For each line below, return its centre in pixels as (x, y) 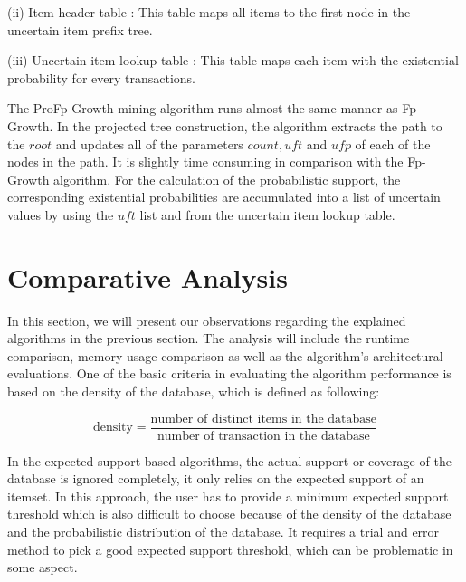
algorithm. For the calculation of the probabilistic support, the (227, 179)
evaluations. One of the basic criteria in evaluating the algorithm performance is (229, 373)
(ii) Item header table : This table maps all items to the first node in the (209, 12)
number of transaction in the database (264, 436)
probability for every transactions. (102, 77)
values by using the (61, 214)
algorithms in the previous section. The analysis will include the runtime (209, 338)
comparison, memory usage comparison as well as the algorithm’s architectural (225, 355)
